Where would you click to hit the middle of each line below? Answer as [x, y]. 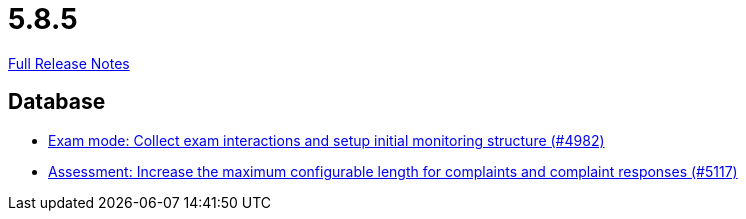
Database [57, 102]
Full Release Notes [69, 63]
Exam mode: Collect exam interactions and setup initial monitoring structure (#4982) [326, 140]
